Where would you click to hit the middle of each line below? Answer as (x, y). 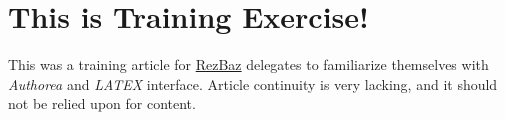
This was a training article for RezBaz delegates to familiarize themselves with (248, 64)
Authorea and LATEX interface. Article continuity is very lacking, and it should (253, 83)
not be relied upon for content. (102, 103)
